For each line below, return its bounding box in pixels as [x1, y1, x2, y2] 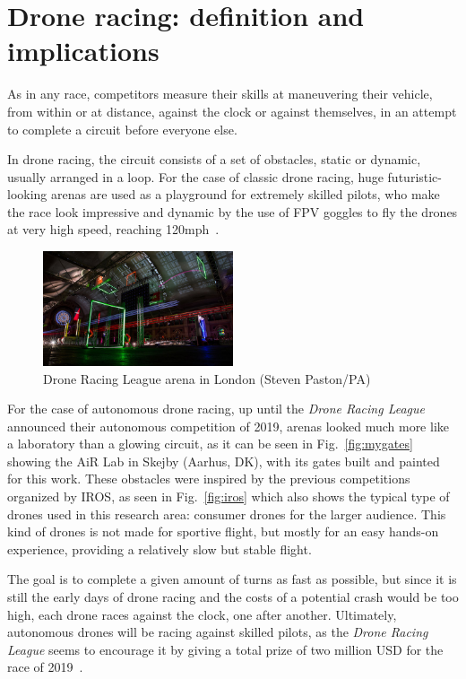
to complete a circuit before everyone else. [7, 119, 237, 138]
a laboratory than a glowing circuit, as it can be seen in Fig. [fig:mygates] [7, 434, 413, 453]
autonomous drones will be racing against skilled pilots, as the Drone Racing [7, 622, 428, 641]
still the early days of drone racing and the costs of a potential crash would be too [7, 588, 459, 606]
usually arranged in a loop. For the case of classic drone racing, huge [7, 167, 384, 186]
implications [7, 32, 160, 69]
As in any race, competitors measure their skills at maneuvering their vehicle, [7, 84, 433, 103]
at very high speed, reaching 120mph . [7, 220, 220, 239]
